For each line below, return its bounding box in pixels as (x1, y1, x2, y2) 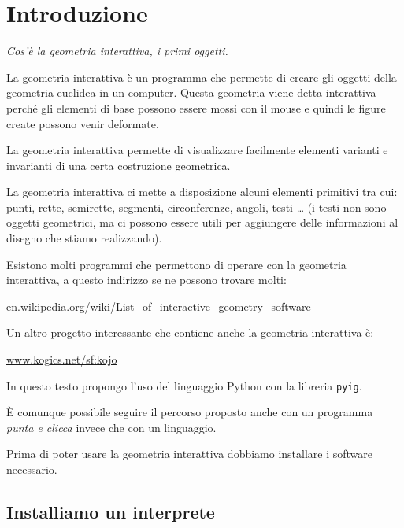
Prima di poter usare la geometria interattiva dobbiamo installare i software (6, 445, 373, 462)
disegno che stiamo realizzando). (6, 230, 162, 246)
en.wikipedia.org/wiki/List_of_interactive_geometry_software (6, 297, 311, 314)
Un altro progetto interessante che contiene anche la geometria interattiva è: (6, 324, 374, 341)
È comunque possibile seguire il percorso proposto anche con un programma (6, 404, 373, 420)
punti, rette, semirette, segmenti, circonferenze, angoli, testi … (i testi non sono (6, 198, 387, 215)
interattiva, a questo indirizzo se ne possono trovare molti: (6, 271, 287, 288)
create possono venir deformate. (6, 115, 159, 131)
